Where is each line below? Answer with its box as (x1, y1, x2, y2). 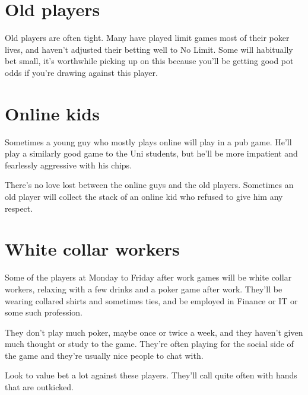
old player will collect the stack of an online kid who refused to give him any (5, 190, 283, 202)
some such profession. (5, 306, 82, 318)
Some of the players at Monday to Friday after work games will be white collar (5, 271, 292, 283)
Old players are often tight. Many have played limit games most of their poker (5, 31, 290, 44)
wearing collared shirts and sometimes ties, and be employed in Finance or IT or (5, 294, 298, 307)
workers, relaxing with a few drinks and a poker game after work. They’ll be (5, 282, 282, 295)
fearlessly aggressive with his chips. (5, 158, 132, 171)
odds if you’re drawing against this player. (5, 66, 158, 78)
